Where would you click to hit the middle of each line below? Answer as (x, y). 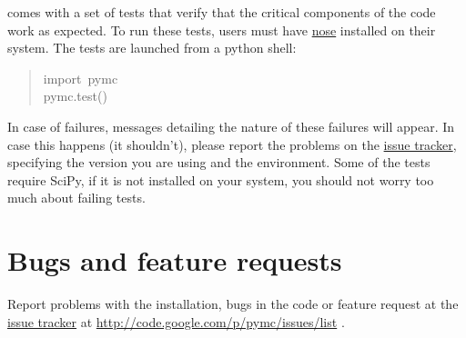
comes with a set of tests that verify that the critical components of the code (222, 12)
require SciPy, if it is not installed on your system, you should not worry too (221, 179)
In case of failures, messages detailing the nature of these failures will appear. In (231, 126)
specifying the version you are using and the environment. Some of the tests (219, 162)
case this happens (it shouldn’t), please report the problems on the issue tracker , (232, 144)
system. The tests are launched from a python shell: (152, 48)
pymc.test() (75, 96)
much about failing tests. (76, 198)
